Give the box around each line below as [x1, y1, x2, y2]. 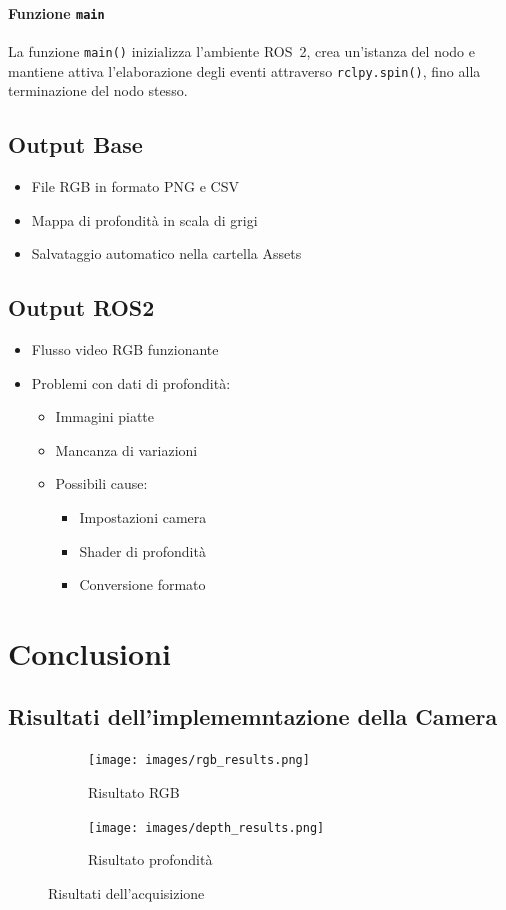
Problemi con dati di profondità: [31, 372, 231, 393]
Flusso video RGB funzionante [31, 338, 219, 359]
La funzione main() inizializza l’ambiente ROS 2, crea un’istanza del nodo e [8, 40, 475, 61]
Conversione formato [79, 574, 206, 595]
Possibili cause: [55, 473, 148, 494]
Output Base [8, 129, 143, 160]
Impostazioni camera [79, 506, 207, 527]
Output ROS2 [8, 292, 155, 323]
